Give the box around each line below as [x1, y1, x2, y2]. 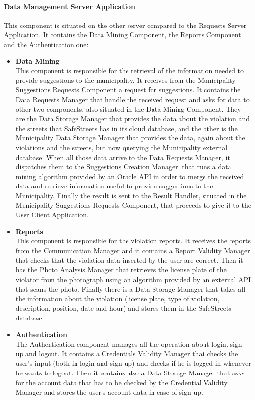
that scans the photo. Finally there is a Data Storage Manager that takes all [15, 284, 246, 294]
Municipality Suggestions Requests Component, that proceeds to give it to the [15, 200, 251, 210]
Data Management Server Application [4, 1, 135, 11]
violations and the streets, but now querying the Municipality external [15, 142, 228, 152]
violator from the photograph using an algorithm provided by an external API [15, 274, 251, 284]
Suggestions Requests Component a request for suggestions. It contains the [15, 84, 241, 95]
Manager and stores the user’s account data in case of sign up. [15, 387, 203, 397]
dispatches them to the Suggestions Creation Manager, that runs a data [15, 161, 231, 172]
